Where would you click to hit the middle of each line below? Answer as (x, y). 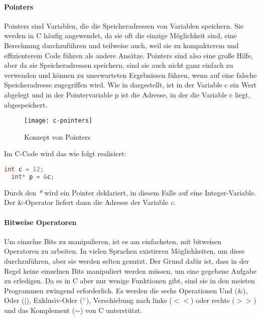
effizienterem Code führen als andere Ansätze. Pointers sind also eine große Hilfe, (129, 55)
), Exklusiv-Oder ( (54, 300)
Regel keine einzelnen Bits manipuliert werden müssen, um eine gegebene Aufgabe (130, 271)
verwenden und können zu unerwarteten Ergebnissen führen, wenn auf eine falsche (130, 75)
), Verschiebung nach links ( (129, 300)
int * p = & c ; (33, 177)
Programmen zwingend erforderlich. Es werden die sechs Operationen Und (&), (126, 290)
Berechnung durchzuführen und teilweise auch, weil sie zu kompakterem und (121, 45)
